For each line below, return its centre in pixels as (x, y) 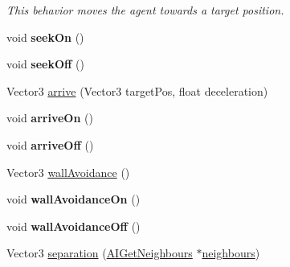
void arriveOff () (50, 144)
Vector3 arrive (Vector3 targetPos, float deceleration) (137, 90)
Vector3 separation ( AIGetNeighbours (100, 253)
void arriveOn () (50, 118)
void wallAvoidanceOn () (74, 199)
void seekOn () (45, 37)
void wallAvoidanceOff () (74, 226)
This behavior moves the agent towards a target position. (145, 10)
